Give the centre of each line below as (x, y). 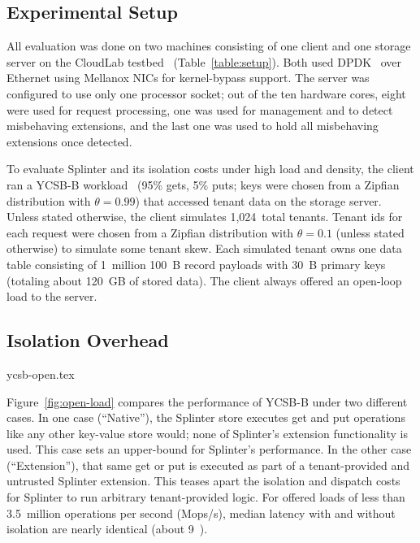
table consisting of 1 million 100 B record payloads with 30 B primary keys (196, 264)
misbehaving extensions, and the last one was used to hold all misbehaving (193, 126)
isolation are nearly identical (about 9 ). (107, 529)
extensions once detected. (69, 141)
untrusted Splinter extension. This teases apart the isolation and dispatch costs (204, 481)
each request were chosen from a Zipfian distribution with (150, 232)
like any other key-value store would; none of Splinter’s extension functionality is (207, 433)
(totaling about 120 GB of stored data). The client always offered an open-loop (204, 280)
